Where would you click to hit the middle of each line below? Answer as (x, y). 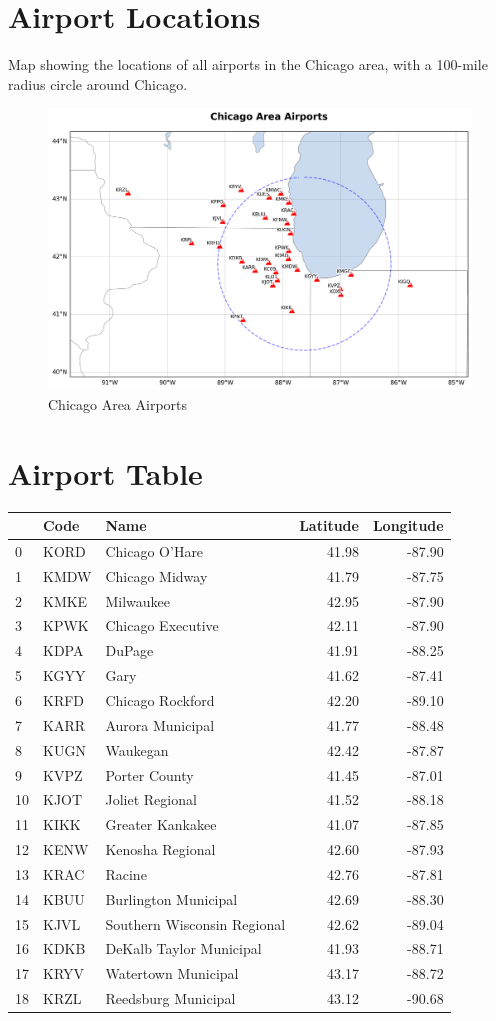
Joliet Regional (151, 799)
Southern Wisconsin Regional (195, 923)
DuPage (129, 650)
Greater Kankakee (161, 824)
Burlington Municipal (171, 898)
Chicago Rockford (160, 700)
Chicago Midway (156, 575)
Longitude (408, 525)
